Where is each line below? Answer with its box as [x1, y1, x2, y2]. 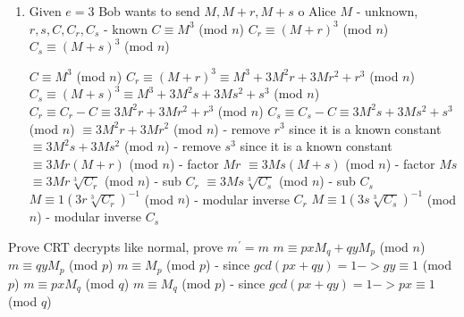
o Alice [298, 2, 336, 20]
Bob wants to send [98, 2, 200, 20]
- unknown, [356, 2, 418, 20]
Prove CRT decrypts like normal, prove [8, 238, 224, 256]
